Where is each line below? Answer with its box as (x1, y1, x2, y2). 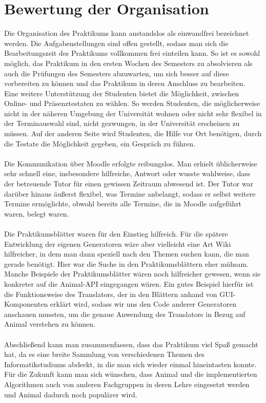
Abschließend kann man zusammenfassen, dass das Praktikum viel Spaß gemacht (4, 338, 258, 349)
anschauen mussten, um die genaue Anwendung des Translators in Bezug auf (4, 308, 245, 319)
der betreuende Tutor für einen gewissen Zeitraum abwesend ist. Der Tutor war (4, 178, 254, 189)
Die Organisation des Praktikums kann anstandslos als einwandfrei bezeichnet (4, 28, 249, 38)
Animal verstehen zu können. (4, 319, 95, 329)
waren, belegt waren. (4, 208, 69, 219)
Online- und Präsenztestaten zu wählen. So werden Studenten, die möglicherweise (4, 98, 260, 109)
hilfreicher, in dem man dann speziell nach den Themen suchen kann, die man (4, 248, 249, 259)
